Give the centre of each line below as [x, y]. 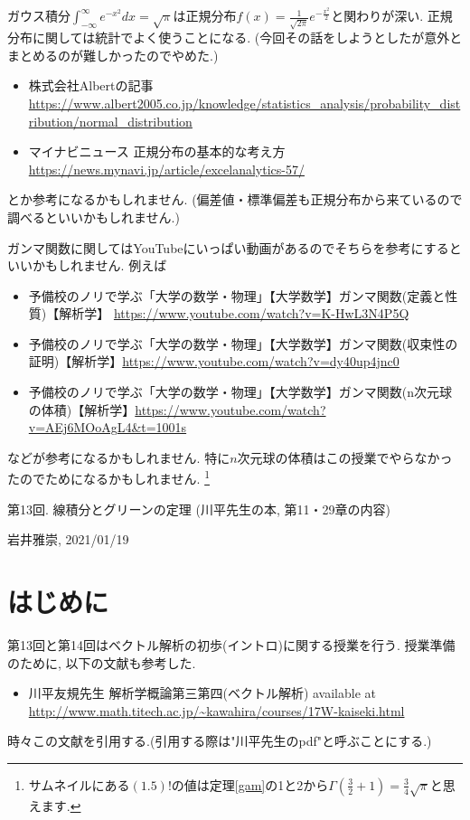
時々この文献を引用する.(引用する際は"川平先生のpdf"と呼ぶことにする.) [220, 741]
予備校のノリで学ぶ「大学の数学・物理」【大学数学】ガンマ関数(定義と [237, 295]
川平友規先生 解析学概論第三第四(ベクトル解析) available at [202, 693]
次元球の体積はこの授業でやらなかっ [345, 457]
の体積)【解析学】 [82, 409]
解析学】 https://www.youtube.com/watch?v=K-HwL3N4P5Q [234, 313]
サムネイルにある [79, 784]
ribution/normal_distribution [110, 121]
